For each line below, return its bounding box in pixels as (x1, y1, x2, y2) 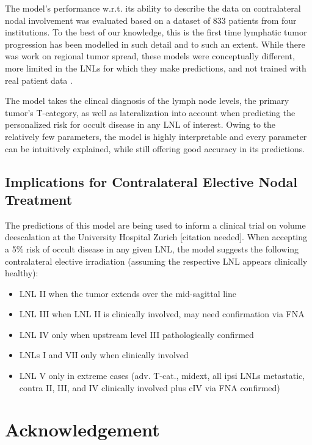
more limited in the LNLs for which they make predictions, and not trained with (5, 61, 307, 74)
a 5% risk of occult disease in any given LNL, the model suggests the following (5, 242, 299, 255)
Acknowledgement (5, 417, 160, 442)
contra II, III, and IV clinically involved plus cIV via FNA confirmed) (19, 381, 280, 394)
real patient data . (5, 73, 73, 86)
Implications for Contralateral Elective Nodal (5, 172, 297, 191)
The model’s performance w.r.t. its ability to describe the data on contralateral (5, 2, 301, 14)
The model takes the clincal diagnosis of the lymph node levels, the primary (5, 94, 289, 107)
